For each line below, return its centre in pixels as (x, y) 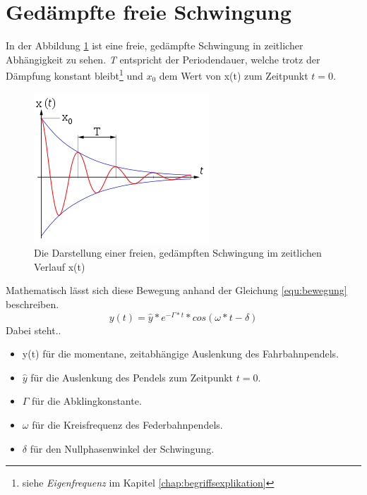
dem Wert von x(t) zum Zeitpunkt (234, 75)
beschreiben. (32, 304)
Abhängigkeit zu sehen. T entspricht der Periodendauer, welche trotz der (163, 59)
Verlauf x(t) (60, 266)
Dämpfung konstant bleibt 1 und (74, 74)
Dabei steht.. (34, 330)
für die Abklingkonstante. (87, 401)
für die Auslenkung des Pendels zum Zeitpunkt (132, 377)
